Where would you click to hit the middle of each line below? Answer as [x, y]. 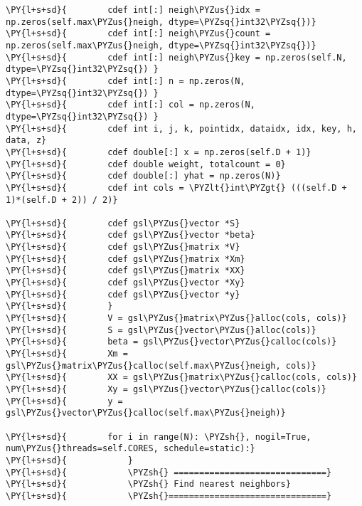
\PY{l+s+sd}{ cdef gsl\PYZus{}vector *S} [123, 223]
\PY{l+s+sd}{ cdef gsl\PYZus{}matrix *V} [123, 247]
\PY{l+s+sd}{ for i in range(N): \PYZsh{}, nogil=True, [159, 437]
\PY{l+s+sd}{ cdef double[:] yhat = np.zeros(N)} [143, 176]
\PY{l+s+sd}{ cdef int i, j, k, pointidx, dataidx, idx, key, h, [181, 128]
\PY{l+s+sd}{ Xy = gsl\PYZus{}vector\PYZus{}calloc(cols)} [166, 389]
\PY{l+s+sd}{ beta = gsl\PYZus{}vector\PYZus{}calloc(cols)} [171, 342]
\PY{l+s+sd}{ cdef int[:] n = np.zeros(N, [126, 81]
